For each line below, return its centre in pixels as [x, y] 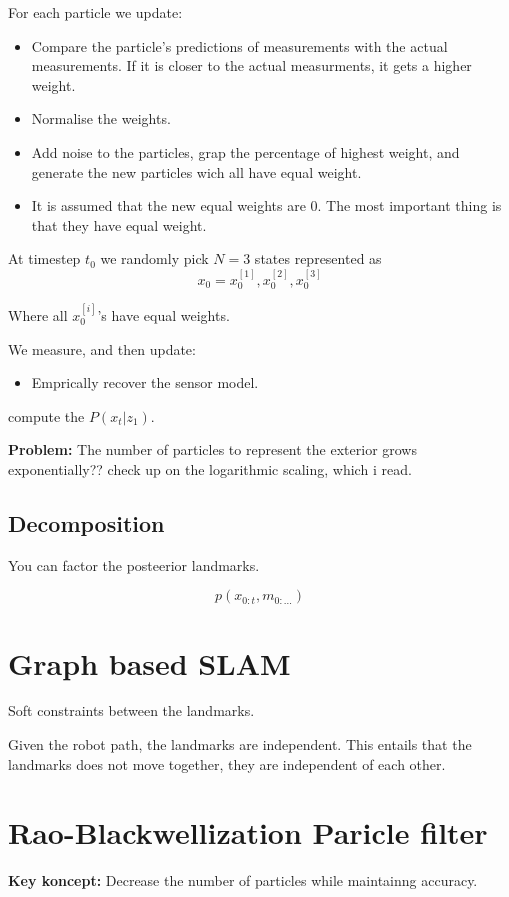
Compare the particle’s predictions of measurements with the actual [239, 45]
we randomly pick [154, 258]
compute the [46, 415]
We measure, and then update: [102, 348]
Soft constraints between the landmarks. [131, 710]
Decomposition [86, 522]
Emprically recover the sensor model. [145, 382]
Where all [38, 314]
